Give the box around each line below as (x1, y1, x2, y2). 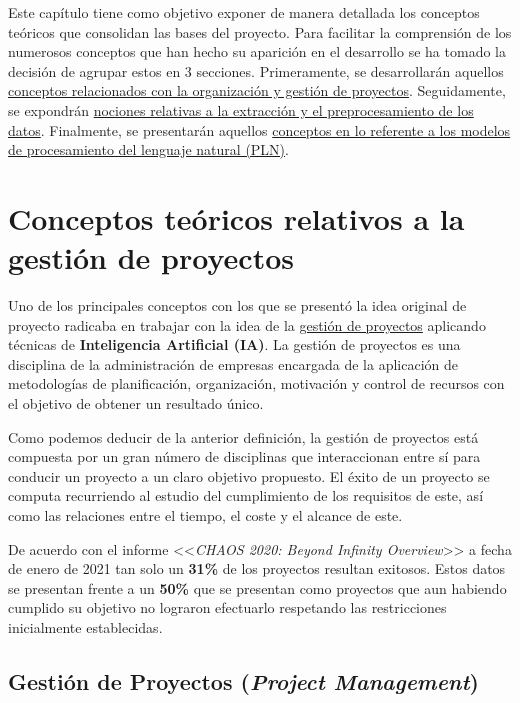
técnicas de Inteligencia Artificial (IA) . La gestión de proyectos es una (8, 334, 461, 355)
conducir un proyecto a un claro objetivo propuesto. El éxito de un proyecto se (8, 465, 490, 486)
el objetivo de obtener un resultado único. (8, 393, 264, 414)
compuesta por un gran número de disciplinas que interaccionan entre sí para (8, 446, 481, 467)
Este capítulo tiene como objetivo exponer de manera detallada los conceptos (8, 2, 480, 22)
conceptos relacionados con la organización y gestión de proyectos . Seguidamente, (8, 80, 506, 101)
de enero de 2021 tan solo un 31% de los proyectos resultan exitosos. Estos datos (8, 558, 506, 579)
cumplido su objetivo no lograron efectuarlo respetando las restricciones (8, 597, 447, 618)
